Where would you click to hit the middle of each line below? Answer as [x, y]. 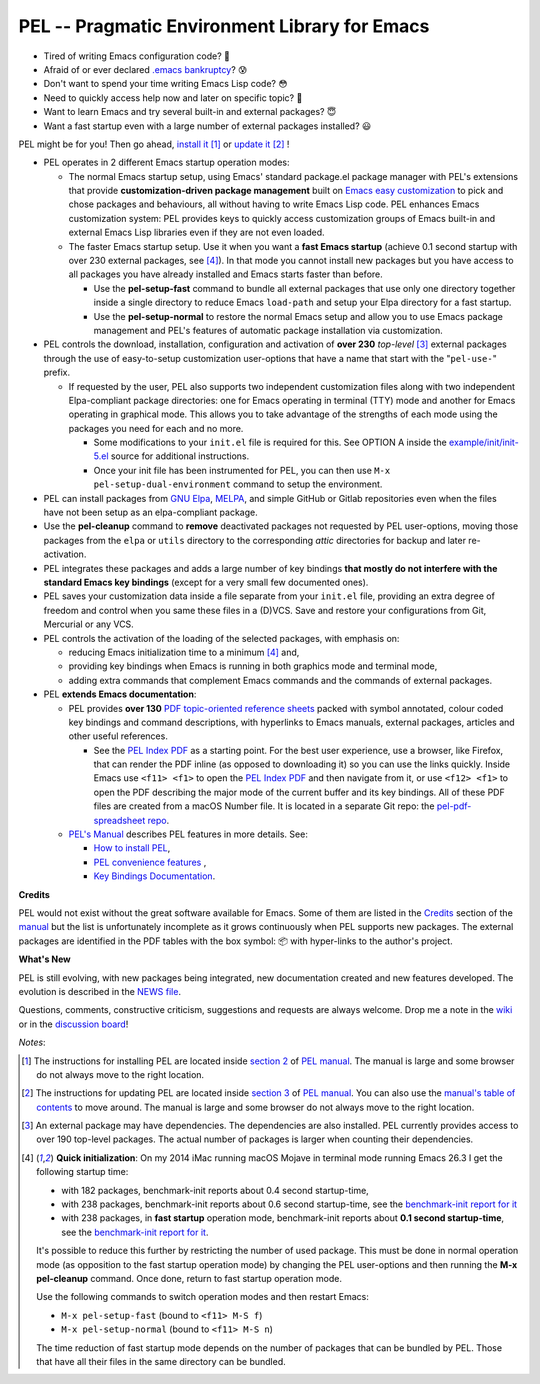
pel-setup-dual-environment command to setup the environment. [238, 484]
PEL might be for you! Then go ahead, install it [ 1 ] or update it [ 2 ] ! [154, 144]
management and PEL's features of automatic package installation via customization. [268, 330]
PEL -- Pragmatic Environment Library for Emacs [224, 26]
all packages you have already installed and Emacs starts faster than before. [226, 274]
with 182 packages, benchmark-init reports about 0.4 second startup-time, [215, 1190]
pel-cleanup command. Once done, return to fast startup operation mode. [189, 1278]
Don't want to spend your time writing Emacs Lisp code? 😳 [165, 84]
